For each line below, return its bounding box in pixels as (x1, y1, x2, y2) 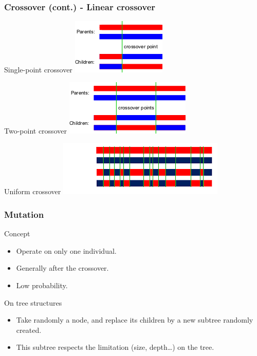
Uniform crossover (4, 186, 61, 197)
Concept (4, 228, 30, 239)
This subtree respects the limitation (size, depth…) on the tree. (16, 342, 214, 352)
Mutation (4, 208, 44, 220)
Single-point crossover (4, 64, 72, 75)
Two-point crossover (4, 125, 67, 136)
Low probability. (16, 280, 68, 290)
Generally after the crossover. (16, 263, 109, 273)
